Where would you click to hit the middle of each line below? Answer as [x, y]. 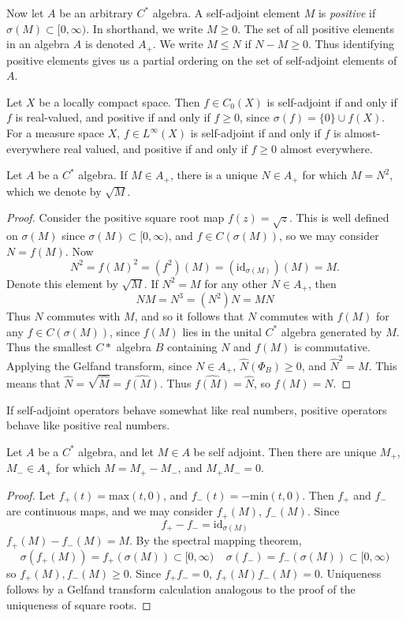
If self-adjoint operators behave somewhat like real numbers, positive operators [197, 409]
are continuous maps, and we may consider [110, 511]
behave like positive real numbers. [88, 425]
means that [34, 383]
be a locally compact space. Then [119, 101]
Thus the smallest [49, 347]
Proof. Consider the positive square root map [115, 217]
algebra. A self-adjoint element [226, 13]
